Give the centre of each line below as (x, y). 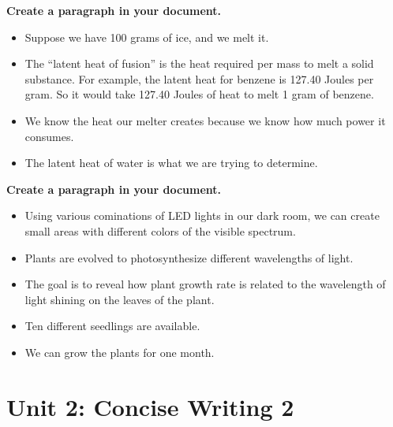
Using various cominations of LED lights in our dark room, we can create (202, 215)
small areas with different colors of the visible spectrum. (160, 230)
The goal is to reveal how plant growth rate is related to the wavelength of (205, 284)
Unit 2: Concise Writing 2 (150, 406)
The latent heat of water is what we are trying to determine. (171, 163)
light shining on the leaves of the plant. (120, 299)
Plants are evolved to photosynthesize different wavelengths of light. (189, 257)
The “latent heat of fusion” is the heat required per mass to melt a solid (199, 63)
